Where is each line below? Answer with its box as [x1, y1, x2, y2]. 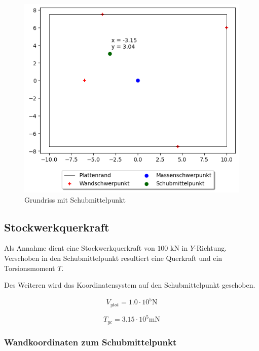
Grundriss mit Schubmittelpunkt [24, 194, 126, 205]
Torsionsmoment [4, 262, 55, 273]
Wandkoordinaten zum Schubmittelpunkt [4, 335, 177, 348]
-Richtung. [194, 243, 227, 253]
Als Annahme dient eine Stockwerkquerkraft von [4, 243, 155, 253]
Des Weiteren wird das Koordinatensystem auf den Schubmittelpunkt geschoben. [4, 280, 255, 290]
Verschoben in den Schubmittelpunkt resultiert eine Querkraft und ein [4, 252, 223, 263]
